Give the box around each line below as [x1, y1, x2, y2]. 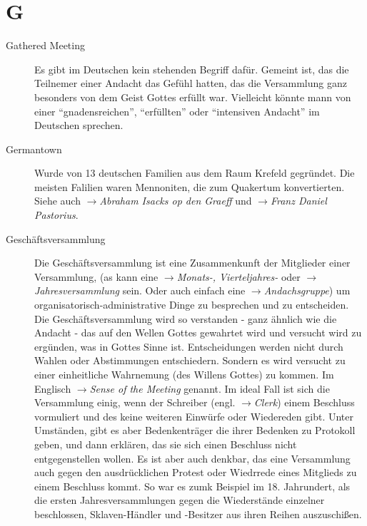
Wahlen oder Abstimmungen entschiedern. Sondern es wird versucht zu [34, 353, 346, 368]
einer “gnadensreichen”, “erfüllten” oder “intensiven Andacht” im [34, 103, 320, 118]
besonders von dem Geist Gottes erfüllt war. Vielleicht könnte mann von [34, 89, 351, 104]
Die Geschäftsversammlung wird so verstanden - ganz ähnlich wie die [34, 311, 337, 326]
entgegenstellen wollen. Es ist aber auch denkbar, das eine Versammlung [34, 450, 351, 465]
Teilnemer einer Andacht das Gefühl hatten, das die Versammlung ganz [34, 76, 347, 91]
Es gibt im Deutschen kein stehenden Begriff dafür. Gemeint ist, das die [34, 61, 349, 76]
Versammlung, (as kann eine [34, 269, 159, 284]
